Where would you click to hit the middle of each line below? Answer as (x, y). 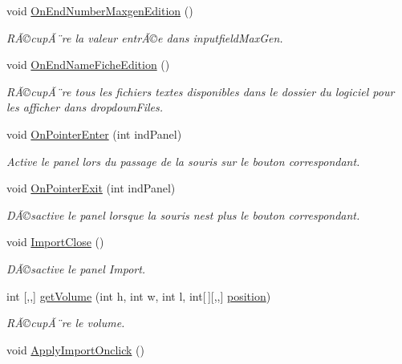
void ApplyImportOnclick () (75, 349)
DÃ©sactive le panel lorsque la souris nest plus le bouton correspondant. (183, 214)
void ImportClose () (55, 242)
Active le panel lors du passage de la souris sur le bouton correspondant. (183, 161)
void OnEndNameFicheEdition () (88, 65)
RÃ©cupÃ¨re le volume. (66, 323)
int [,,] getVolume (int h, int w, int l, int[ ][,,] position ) (139, 295)
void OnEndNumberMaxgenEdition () (100, 10)
